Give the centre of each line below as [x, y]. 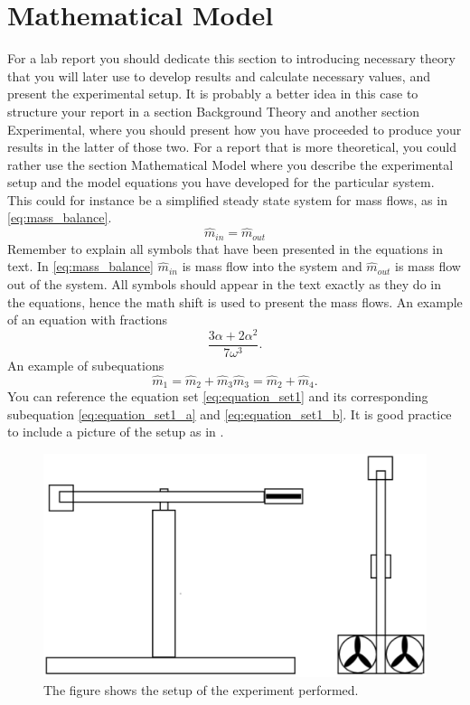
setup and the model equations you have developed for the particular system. [221, 182]
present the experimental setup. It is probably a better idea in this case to [213, 94]
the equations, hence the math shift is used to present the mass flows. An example [235, 301]
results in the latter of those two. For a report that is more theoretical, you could [232, 147]
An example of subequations [86, 365]
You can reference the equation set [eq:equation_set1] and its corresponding [218, 396]
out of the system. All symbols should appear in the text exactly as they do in [224, 283]
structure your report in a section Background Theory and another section [214, 111]
